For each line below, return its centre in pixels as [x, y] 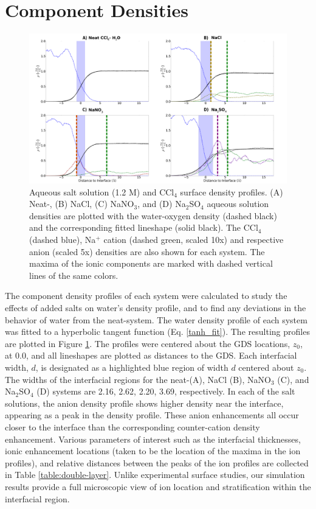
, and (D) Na [162, 204]
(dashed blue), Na [63, 240]
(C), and [293, 379]
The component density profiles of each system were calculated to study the [146, 296]
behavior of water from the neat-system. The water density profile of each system [156, 319]
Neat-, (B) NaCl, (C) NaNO [82, 204]
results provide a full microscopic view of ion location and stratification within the [158, 486]
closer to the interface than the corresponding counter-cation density [132, 427]
